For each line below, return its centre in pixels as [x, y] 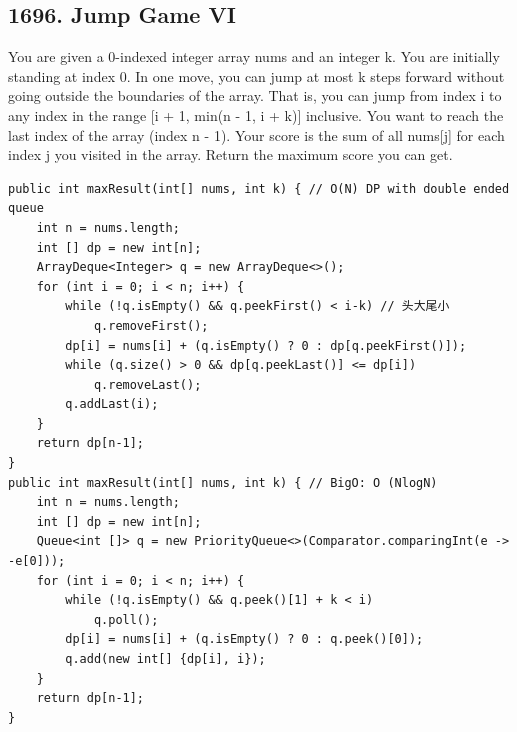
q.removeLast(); [147, 384]
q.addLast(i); [112, 404]
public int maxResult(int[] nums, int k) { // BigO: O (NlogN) [223, 482]
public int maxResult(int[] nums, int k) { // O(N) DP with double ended [259, 188]
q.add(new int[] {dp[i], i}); [165, 659]
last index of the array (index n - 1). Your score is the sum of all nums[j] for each [256, 134]
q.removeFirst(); [151, 325]
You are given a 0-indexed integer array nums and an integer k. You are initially [254, 56]
